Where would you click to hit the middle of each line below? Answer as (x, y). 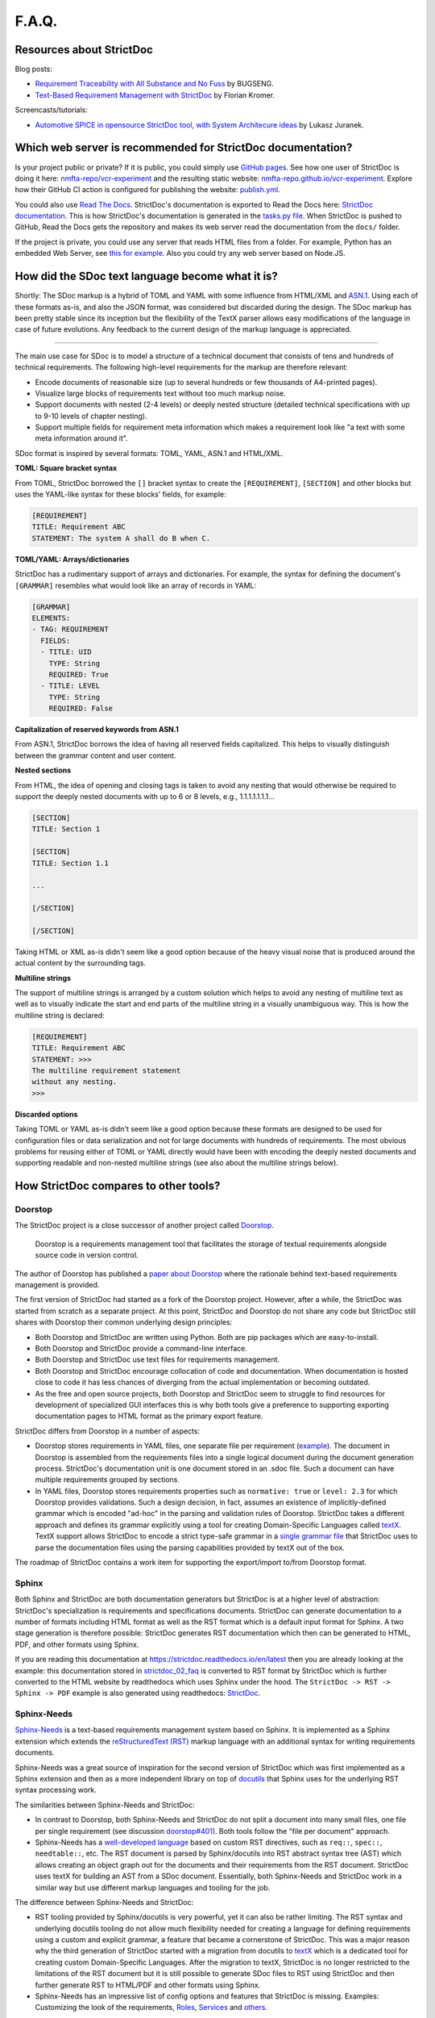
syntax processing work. (56, 1790)
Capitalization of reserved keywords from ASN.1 (97, 730)
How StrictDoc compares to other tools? (118, 1186)
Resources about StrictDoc (84, 50)
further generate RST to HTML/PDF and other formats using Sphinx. (148, 1985)
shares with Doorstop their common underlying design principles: (124, 1322)
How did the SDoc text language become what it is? (146, 276)
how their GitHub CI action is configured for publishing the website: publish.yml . (148, 190)
